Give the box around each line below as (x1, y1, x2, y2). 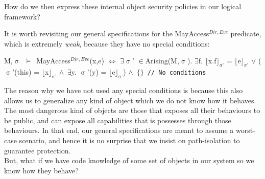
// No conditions (147, 69, 206, 77)
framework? (4, 11, 40, 21)
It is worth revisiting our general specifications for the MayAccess (4, 28, 209, 39)
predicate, (230, 28, 261, 39)
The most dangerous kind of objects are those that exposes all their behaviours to (4, 105, 260, 116)
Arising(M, (145, 55, 179, 66)
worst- (235, 125, 255, 136)
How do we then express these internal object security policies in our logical (4, 1, 242, 11)
